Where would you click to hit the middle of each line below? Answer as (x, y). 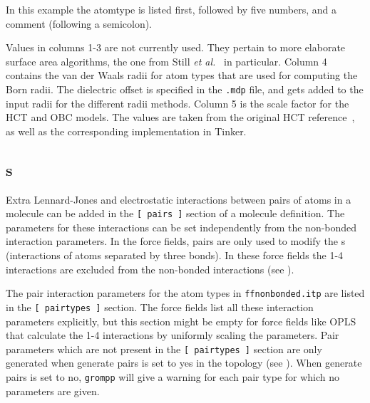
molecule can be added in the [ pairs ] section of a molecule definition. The (175, 213)
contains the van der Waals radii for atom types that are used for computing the (182, 75)
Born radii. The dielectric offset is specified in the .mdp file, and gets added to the (185, 89)
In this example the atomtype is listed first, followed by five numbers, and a (171, 9)
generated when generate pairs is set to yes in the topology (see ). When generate (184, 363)
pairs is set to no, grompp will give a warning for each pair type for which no (173, 376)
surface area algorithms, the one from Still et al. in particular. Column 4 (166, 61)
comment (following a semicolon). (79, 23)
